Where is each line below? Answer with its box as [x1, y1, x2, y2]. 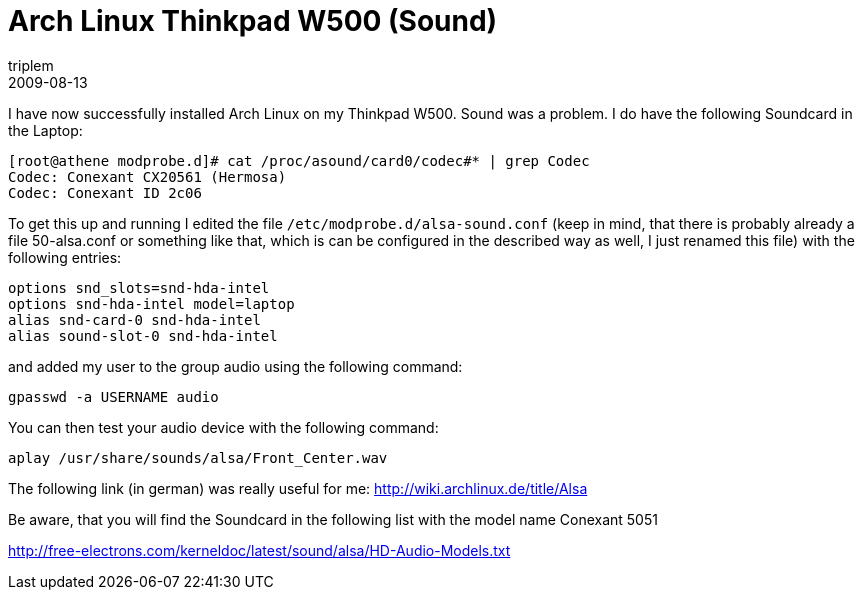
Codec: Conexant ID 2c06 [8, 184, 202, 201]
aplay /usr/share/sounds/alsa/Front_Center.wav [8, 449, 388, 466]
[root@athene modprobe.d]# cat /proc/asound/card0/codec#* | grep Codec [8, 152, 590, 169]
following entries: [8, 248, 122, 266]
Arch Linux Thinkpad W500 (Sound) [8, 4, 498, 38]
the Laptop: [8, 121, 83, 139]
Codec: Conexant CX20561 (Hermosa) [8, 168, 287, 185]
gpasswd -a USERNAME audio [8, 388, 219, 405]
